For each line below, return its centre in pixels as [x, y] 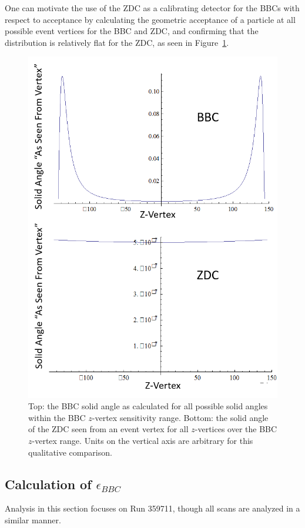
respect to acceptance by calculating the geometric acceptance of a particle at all [150, 19]
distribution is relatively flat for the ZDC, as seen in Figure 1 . [117, 42]
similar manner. [33, 519]
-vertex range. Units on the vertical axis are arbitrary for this [143, 440]
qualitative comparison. [70, 452]
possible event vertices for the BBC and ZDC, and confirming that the [132, 31]
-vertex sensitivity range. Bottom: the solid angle [180, 417]
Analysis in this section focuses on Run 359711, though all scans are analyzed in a [152, 508]
